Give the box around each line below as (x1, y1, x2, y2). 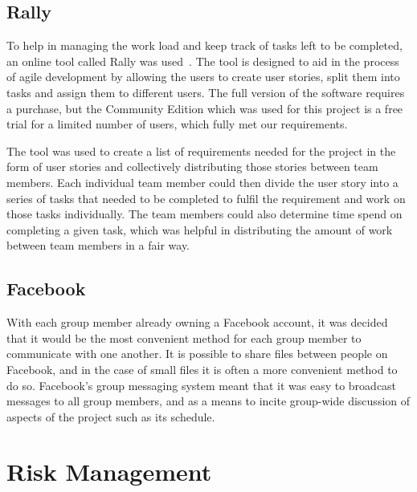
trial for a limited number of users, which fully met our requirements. (6, 116, 348, 132)
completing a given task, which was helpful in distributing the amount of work (6, 221, 393, 238)
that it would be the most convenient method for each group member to (6, 329, 362, 346)
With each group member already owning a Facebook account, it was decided (6, 314, 388, 331)
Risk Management (6, 455, 212, 488)
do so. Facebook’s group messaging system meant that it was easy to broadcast (6, 376, 397, 393)
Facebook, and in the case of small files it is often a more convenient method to (6, 360, 398, 377)
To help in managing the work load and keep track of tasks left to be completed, (6, 37, 403, 54)
